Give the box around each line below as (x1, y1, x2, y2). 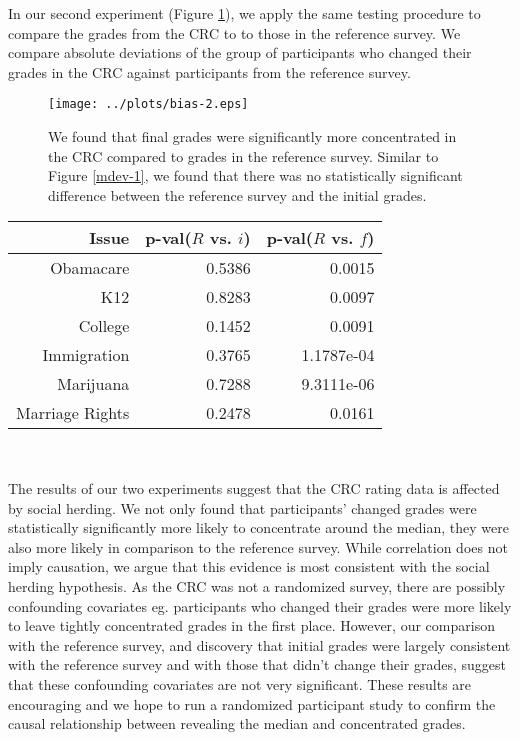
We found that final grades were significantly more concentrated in (48, 126, 457, 147)
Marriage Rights (16, 401, 130, 425)
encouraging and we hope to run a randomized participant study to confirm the (8, 693, 496, 714)
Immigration (42, 343, 130, 367)
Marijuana (57, 372, 130, 396)
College (78, 314, 130, 338)
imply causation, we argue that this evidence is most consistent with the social (8, 556, 490, 577)
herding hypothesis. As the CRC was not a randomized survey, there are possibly (8, 575, 506, 596)
